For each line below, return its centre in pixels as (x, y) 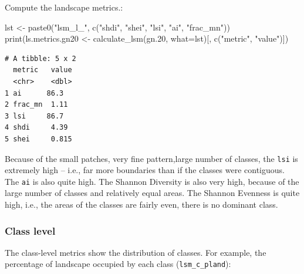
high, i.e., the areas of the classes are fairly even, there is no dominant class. (141, 204)
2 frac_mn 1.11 (36, 105)
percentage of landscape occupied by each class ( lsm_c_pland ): (118, 264)
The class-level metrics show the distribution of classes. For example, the (136, 252)
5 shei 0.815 (38, 139)
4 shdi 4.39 (36, 128)
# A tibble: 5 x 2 (40, 58)
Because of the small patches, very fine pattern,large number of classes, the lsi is (151, 158)
